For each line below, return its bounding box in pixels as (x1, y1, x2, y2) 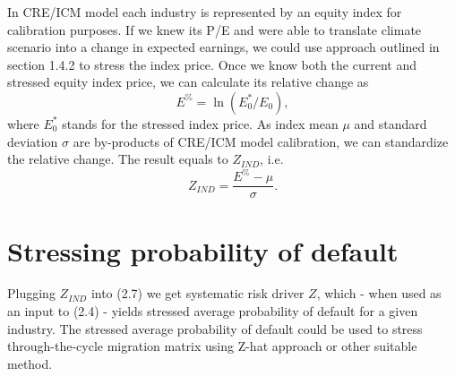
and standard (354, 114, 427, 132)
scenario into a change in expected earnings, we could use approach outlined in (7, 38, 440, 56)
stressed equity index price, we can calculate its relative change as (7, 73, 369, 91)
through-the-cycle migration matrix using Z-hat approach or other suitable (7, 337, 417, 355)
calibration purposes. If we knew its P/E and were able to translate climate (7, 20, 422, 38)
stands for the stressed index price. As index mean (62, 114, 339, 132)
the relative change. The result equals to (7, 150, 228, 168)
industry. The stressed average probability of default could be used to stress (7, 319, 423, 338)
